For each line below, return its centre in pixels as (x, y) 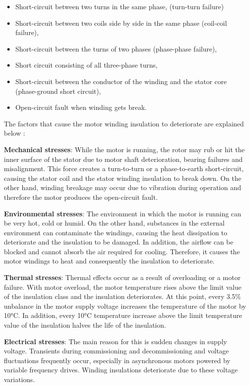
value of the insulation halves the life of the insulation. (85, 325)
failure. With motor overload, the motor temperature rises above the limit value (123, 287)
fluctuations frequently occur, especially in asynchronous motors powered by (117, 360)
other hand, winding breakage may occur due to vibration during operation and (123, 187)
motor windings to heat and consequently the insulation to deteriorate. (109, 261)
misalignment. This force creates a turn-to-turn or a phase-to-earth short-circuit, (124, 168)
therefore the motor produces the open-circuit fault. (81, 197)
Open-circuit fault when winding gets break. (81, 107)
